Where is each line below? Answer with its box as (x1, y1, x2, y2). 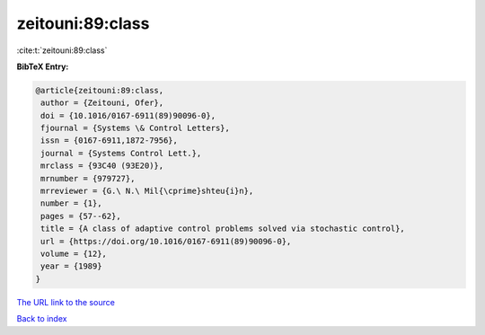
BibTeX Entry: (16, 61, 69, 72)
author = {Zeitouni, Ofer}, (40, 98, 164, 108)
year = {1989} (40, 261, 102, 271)
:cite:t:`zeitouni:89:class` (16, 45, 108, 56)
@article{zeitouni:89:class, (35, 85, 164, 95)
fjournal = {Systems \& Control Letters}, (40, 123, 231, 134)
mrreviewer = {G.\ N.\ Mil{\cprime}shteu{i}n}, (40, 186, 254, 197)
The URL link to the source (16, 296, 116, 307)
